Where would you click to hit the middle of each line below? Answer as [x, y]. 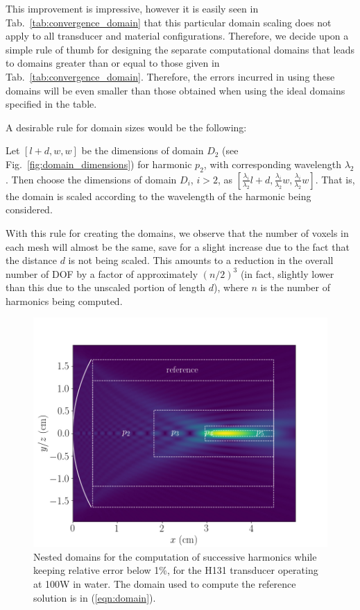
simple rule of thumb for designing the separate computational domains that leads [180, 49]
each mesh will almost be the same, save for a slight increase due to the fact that [178, 246]
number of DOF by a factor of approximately [102, 273]
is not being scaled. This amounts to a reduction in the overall [201, 260]
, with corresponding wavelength [272, 164]
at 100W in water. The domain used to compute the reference [165, 584]
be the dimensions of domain [143, 150]
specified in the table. [51, 104]
